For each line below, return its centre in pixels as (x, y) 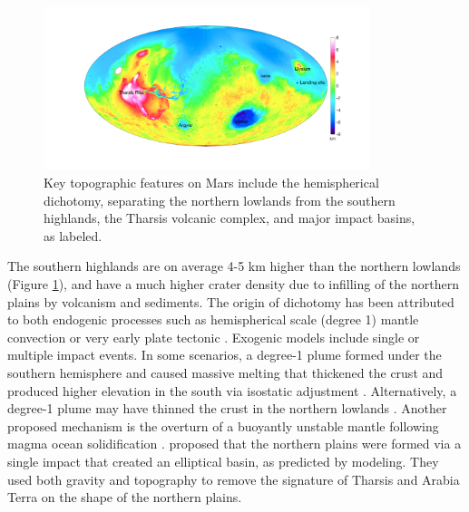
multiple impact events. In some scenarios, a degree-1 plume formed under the (225, 355)
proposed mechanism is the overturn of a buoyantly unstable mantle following (223, 425)
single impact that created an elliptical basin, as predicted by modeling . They (223, 461)
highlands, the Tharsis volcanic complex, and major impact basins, (230, 218)
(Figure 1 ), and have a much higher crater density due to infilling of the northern (233, 284)
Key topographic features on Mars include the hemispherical (211, 183)
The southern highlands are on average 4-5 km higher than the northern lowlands (234, 266)
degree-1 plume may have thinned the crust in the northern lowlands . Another (227, 408)
